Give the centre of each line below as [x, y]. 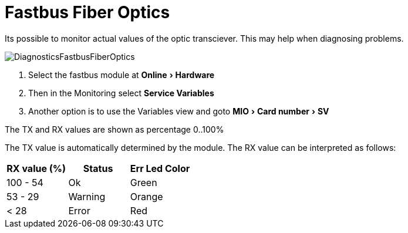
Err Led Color [160, 168]
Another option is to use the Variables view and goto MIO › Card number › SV [179, 111]
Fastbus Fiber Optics [87, 12]
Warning [87, 196]
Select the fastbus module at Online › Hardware [122, 75]
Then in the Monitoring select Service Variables [121, 93]
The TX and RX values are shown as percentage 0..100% [114, 129]
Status [98, 168]
